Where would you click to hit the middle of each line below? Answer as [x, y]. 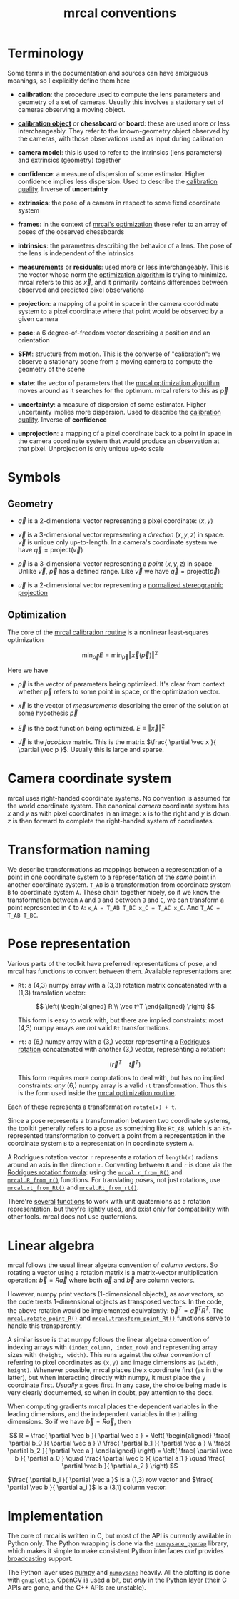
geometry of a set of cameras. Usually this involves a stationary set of [121, 102]
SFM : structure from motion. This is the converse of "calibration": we [119, 354]
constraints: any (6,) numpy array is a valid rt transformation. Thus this [122, 1085]
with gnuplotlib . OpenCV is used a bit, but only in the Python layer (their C [117, 1580]
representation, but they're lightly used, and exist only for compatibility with [118, 1209]
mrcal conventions [120, 13]
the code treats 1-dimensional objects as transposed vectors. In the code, [116, 1302]
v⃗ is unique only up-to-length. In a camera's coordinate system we [117, 542]
